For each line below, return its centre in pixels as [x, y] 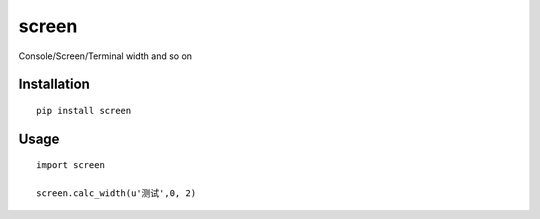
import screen [70, 165]
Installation [54, 84]
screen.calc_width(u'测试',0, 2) [116, 193]
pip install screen [84, 110]
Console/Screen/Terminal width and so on [105, 56]
